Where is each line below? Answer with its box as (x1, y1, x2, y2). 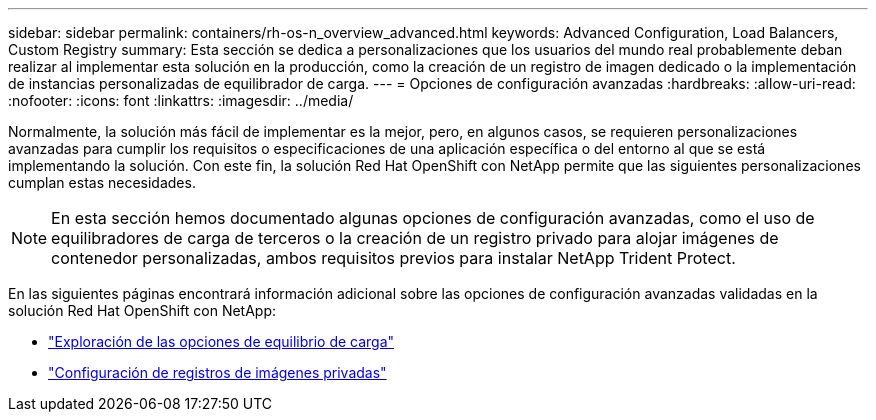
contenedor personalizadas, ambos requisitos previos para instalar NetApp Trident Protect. (51, 248, 736, 268)
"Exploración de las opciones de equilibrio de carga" (48, 333, 395, 350)
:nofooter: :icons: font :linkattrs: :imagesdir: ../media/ (8, 92, 354, 109)
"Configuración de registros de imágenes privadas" (48, 364, 387, 381)
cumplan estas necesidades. (8, 174, 196, 191)
